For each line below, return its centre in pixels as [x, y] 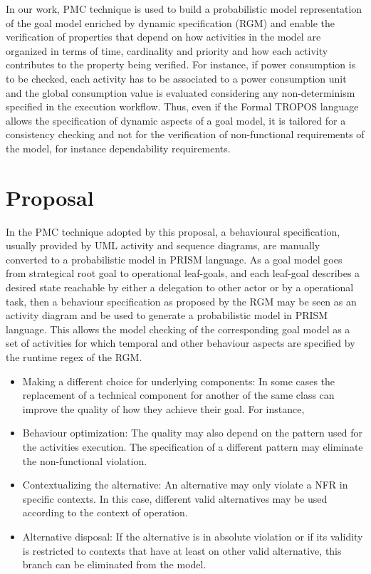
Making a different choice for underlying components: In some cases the [179, 381]
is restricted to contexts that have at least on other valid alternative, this [182, 550]
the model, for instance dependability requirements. [118, 148]
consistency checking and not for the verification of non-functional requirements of [185, 134]
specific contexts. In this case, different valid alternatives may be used [175, 498]
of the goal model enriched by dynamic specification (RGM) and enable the [171, 22]
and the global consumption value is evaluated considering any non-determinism [181, 92]
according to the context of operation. [105, 512]
